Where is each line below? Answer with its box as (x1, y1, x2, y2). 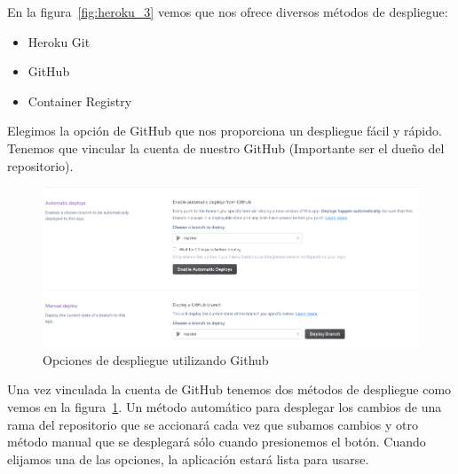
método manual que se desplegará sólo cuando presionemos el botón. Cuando (7, 432, 426, 451)
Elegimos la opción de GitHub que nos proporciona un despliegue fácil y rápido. (7, 121, 442, 140)
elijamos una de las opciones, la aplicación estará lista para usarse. (7, 449, 369, 468)
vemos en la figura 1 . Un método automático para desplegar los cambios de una (7, 397, 442, 416)
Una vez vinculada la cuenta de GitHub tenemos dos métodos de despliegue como (7, 380, 452, 399)
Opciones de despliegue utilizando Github (43, 350, 269, 369)
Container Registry (28, 91, 132, 110)
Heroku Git (28, 32, 91, 51)
